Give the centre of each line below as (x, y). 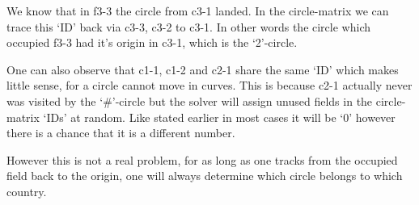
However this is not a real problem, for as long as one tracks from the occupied (202, 159)
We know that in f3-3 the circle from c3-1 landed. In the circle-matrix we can (198, 10)
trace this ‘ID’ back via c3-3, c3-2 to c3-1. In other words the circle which (188, 26)
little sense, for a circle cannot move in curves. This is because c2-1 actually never (209, 85)
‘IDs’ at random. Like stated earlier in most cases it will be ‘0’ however (219, 117)
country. (27, 191)
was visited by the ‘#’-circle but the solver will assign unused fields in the (190, 100)
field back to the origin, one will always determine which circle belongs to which (205, 176)
